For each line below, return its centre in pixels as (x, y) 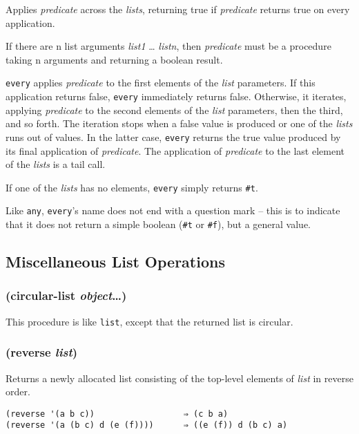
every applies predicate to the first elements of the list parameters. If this (161, 83)
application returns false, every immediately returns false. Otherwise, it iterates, (176, 96)
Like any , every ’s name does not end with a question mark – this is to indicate (173, 210)
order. (18, 391)
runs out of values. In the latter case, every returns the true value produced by (173, 136)
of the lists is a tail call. (56, 164)
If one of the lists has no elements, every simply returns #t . (132, 187)
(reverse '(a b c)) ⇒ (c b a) (117, 414)
